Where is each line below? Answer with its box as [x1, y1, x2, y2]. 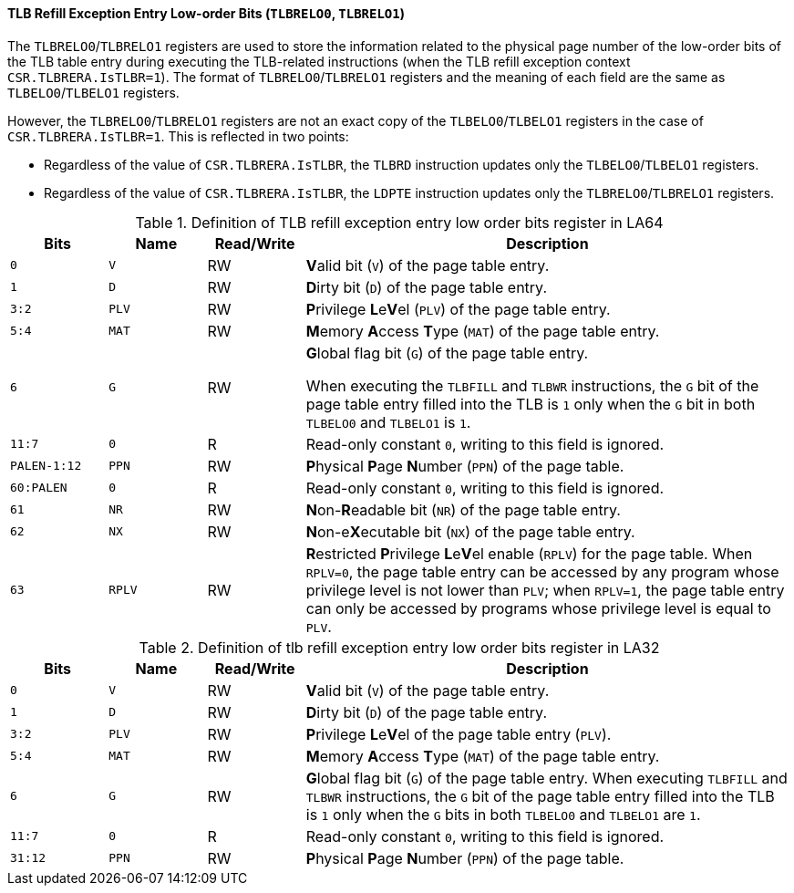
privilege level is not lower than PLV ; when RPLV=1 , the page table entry [305, 580, 785, 599]
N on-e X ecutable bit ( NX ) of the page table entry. [305, 522, 635, 541]
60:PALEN [10, 481, 67, 495]
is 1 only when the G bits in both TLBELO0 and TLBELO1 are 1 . [305, 805, 701, 824]
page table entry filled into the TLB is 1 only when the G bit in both [305, 394, 756, 413]
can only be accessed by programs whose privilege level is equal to [305, 598, 771, 618]
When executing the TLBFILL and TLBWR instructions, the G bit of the [305, 376, 759, 395]
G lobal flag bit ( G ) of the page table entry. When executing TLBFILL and [305, 768, 788, 787]
